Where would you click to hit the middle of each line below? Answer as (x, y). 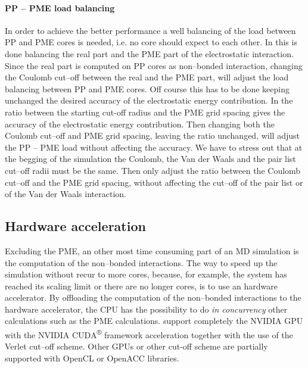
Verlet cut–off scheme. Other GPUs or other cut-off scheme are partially (136, 346)
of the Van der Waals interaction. (66, 194)
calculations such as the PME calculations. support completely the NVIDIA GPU (154, 321)
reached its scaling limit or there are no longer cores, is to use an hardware (141, 286)
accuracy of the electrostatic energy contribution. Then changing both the (140, 124)
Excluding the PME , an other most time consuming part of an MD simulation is (152, 250)
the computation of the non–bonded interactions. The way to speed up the (141, 262)
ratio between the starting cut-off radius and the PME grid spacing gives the (145, 112)
